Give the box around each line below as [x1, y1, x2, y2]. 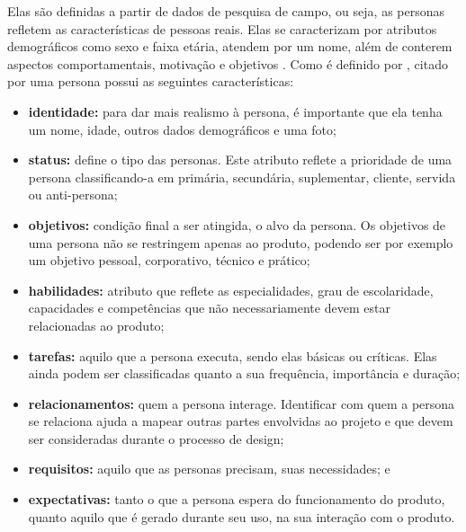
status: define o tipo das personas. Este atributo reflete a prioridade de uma [28, 150, 453, 169]
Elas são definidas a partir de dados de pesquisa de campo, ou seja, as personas [7, 2, 445, 20]
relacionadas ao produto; [28, 315, 165, 334]
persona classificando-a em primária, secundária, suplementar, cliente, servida [28, 167, 456, 186]
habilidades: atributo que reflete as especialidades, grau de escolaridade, [28, 280, 434, 299]
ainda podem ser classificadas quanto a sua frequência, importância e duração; [28, 364, 461, 383]
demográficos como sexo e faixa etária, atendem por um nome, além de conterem [7, 37, 453, 56]
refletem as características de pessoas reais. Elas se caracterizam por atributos [7, 19, 437, 38]
